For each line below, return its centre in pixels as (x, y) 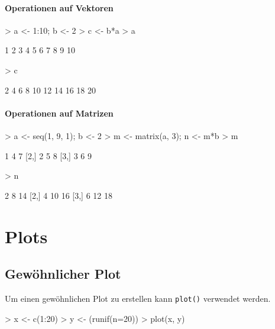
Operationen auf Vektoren (59, 7)
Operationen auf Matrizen (59, 113)
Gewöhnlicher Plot (63, 274)
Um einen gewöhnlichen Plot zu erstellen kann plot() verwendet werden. (138, 298)
